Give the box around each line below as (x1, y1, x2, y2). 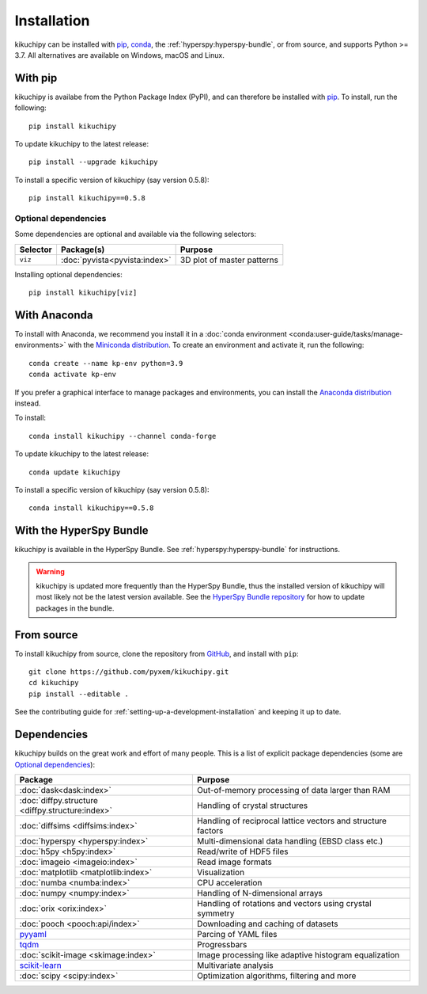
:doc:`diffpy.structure (19, 794, 99, 805)
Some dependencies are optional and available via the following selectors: (14, 230, 257, 239)
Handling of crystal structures (196, 800, 308, 811)
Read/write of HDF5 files (196, 846, 289, 857)
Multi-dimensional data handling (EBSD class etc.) (196, 836, 384, 847)
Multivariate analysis (196, 959, 274, 970)
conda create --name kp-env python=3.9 (28, 359, 183, 368)
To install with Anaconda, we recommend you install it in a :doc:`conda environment (14, 329, 288, 339)
